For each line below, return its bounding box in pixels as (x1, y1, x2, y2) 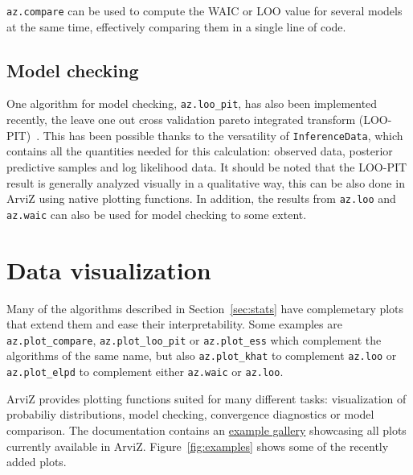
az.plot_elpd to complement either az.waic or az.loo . (6, 363, 284, 380)
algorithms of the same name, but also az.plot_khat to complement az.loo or (6, 347, 397, 364)
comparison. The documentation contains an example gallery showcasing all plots (6, 421, 407, 438)
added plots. (6, 453, 67, 470)
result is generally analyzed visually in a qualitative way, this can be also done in (6, 174, 405, 191)
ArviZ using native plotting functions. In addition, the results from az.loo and (6, 190, 396, 207)
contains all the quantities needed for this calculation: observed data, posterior (6, 142, 393, 159)
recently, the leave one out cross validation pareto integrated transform (6, 111, 356, 128)
